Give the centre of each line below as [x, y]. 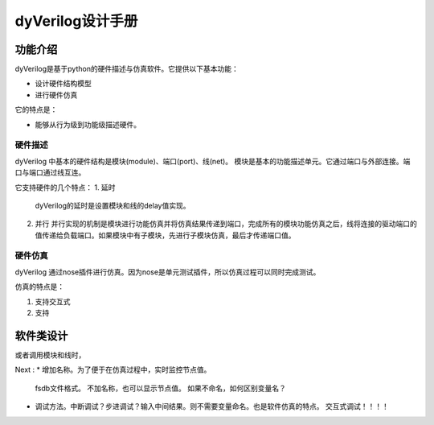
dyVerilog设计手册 [76, 21]
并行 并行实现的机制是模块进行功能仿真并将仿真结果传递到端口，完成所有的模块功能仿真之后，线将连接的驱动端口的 [226, 224]
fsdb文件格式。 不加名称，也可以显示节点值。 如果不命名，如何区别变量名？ [161, 388]
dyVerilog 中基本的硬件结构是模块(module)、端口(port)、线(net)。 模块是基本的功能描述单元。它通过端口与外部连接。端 [213, 161]
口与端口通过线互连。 [50, 172]
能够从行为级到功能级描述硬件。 [88, 124]
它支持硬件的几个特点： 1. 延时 [65, 187]
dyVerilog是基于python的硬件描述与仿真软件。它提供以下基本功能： [127, 69]
